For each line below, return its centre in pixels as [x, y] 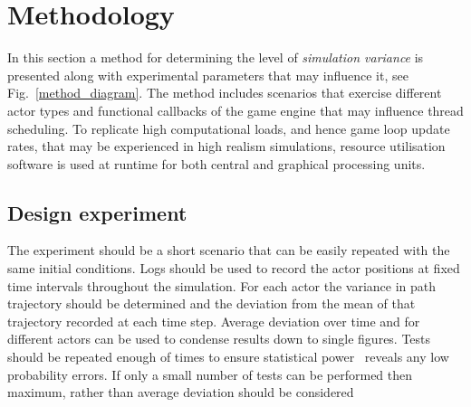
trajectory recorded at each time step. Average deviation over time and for [214, 321]
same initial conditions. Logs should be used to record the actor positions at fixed [234, 268]
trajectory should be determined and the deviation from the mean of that [211, 303]
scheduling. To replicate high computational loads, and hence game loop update [229, 128]
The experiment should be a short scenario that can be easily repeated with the [229, 250]
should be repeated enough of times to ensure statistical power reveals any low [228, 357]
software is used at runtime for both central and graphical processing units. [216, 163]
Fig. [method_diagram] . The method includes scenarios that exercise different [225, 93]
